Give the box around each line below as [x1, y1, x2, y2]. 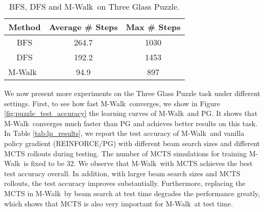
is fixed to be [23, 158, 64, 169]
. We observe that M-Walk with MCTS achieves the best [74, 158, 253, 169]
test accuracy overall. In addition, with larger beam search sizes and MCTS [4, 168, 241, 178]
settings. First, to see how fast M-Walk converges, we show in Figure [4, 98, 220, 108]
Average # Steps [49, 21, 118, 33]
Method [8, 21, 41, 33]
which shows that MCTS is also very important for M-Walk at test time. [4, 198, 233, 208]
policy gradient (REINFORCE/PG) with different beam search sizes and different [4, 137, 260, 148]
